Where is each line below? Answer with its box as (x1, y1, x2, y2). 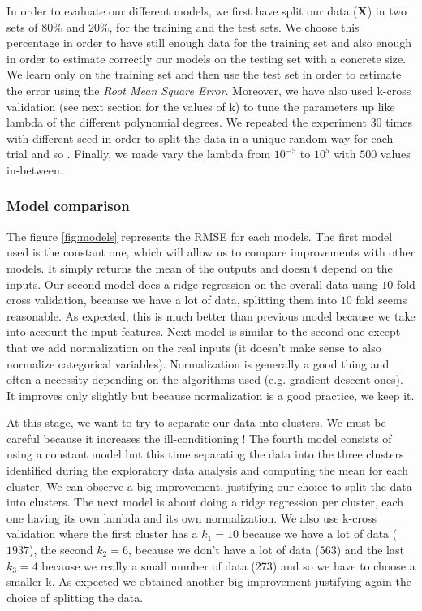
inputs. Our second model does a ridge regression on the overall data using (6, 275, 378, 292)
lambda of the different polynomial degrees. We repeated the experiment (6, 114, 367, 131)
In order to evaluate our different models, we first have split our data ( (6, 2, 358, 19)
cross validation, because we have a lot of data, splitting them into (6, 291, 338, 308)
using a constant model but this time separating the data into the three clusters (6, 445, 404, 463)
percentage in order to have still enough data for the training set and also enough (6, 34, 411, 51)
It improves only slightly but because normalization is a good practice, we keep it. (6, 386, 415, 403)
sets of (6, 18, 38, 35)
